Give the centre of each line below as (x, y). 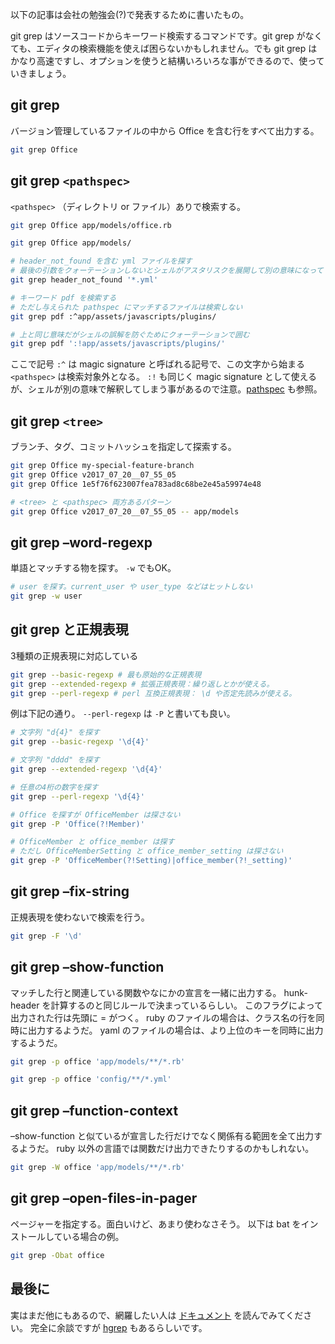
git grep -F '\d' (46, 936)
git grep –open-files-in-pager (104, 1198)
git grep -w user (46, 596)
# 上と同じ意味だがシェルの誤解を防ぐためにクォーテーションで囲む (130, 334)
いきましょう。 (41, 73)
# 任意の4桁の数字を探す (54, 787)
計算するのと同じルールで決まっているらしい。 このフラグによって (186, 1005)
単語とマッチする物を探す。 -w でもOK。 (93, 568)
